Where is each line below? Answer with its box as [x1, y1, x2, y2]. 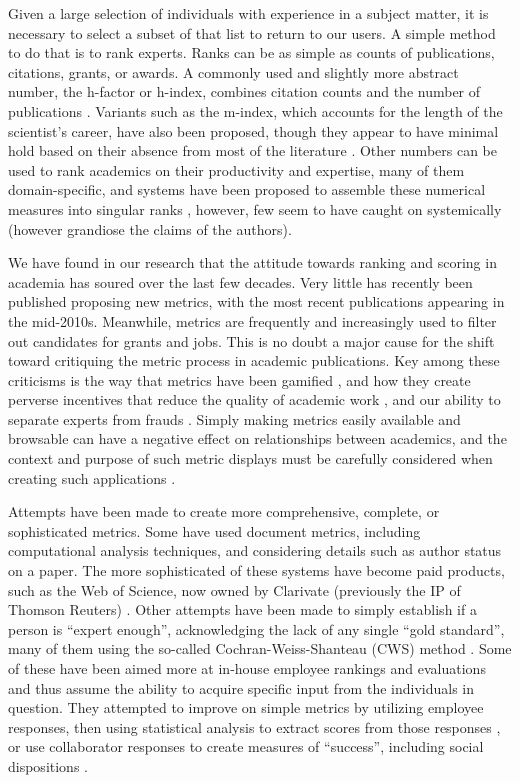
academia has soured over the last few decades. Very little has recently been [8, 271, 473, 292]
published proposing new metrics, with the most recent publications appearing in [8, 291, 505, 312]
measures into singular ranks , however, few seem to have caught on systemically [8, 198, 502, 219]
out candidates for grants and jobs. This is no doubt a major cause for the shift [8, 330, 495, 351]
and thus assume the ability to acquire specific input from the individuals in [8, 677, 475, 698]
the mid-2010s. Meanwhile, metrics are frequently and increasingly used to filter [8, 310, 497, 331]
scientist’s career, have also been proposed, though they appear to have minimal [8, 120, 499, 141]
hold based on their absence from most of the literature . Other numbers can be [8, 140, 497, 161]
